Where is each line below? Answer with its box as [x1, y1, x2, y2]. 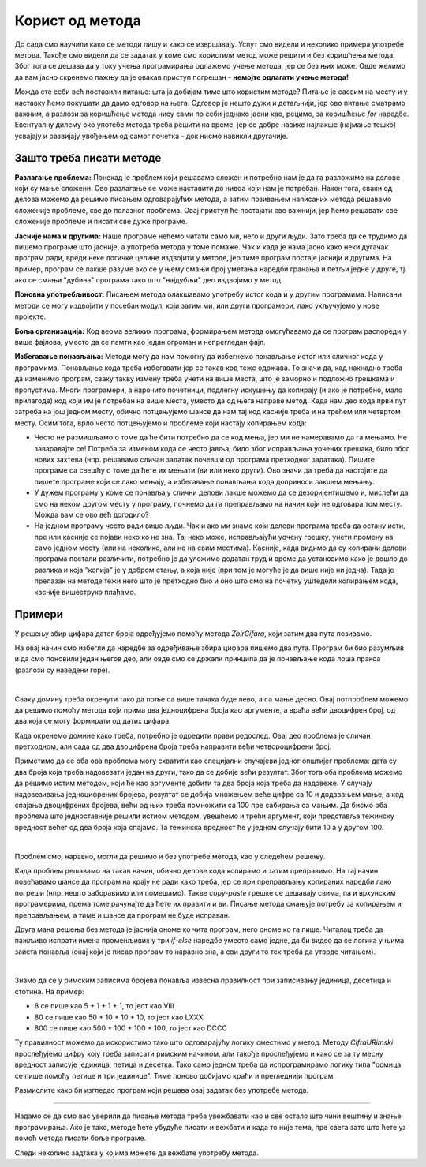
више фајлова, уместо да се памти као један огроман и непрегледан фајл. [14, 338, 266, 347]
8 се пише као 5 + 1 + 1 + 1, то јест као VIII [34, 1001, 174, 1011]
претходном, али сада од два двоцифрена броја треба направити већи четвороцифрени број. [14, 742, 332, 751]
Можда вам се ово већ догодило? [34, 510, 149, 519]
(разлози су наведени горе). [14, 665, 110, 675]
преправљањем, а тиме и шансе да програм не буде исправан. [14, 910, 230, 919]
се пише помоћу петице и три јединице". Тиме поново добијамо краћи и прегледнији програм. [14, 1071, 335, 1080]
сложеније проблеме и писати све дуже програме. [14, 217, 188, 226]
